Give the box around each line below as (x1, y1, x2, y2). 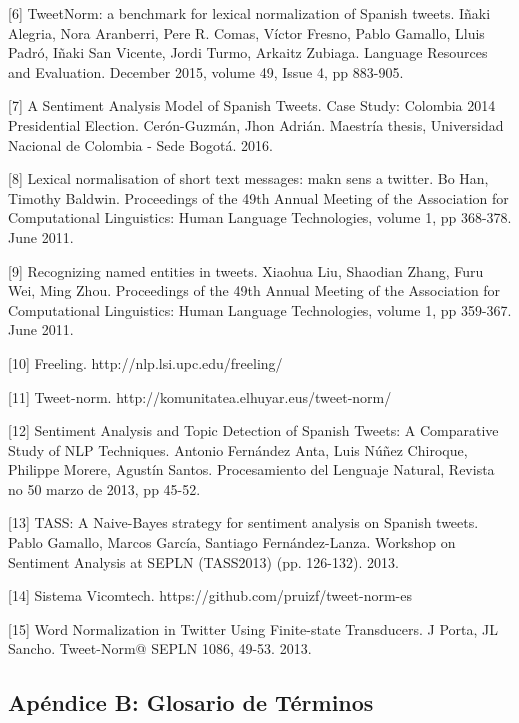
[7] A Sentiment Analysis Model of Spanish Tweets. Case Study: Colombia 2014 (8, 95, 496, 116)
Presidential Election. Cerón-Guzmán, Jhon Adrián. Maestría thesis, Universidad (8, 114, 504, 135)
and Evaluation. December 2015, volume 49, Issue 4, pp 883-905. (8, 61, 404, 82)
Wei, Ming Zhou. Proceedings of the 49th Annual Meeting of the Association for (8, 280, 501, 301)
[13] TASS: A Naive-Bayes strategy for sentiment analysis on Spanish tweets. (8, 512, 479, 533)
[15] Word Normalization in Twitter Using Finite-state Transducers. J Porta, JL (8, 618, 498, 639)
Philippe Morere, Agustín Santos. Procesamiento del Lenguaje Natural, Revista (8, 459, 495, 480)
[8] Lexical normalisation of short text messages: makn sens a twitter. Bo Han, (8, 168, 489, 189)
